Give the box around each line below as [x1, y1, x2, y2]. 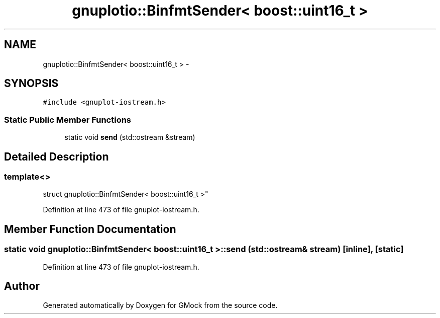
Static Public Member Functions [4, 114, 132, 125]
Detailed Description [4, 150, 109, 163]
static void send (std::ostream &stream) [64, 133, 195, 142]
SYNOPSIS [4, 77, 59, 90]
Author [4, 280, 40, 293]
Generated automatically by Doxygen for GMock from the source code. [43, 301, 278, 310]
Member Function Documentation [4, 222, 176, 235]
